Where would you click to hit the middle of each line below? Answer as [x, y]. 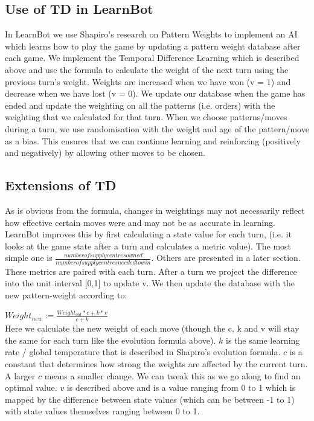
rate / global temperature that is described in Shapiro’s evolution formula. [143, 352]
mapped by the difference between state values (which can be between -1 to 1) [150, 399]
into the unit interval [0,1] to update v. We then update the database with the [150, 283]
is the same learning [263, 340]
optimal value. [31, 387]
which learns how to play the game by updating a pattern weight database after [153, 46]
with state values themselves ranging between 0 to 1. [102, 411]
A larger [20, 375]
